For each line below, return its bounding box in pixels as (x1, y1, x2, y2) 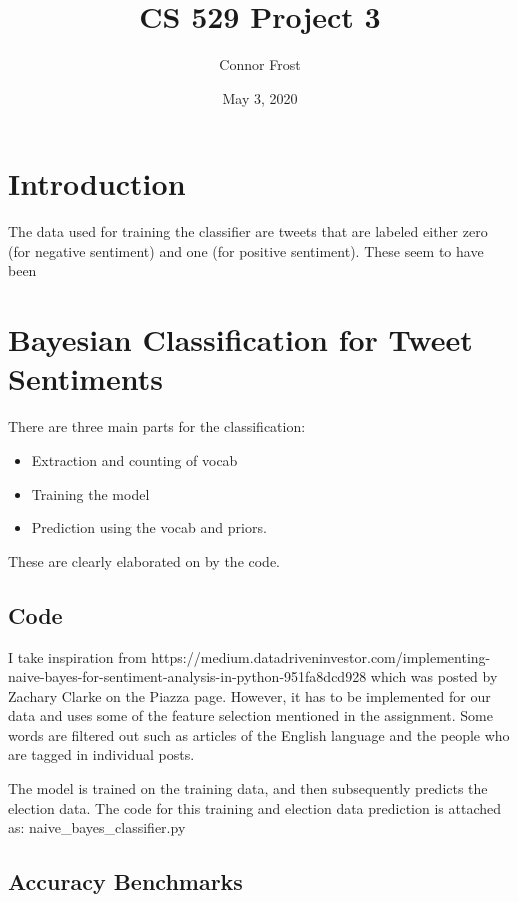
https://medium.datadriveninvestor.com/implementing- (151, 646, 491, 667)
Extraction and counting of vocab (31, 449, 238, 470)
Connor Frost (219, 54, 301, 75)
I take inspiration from (8, 646, 147, 667)
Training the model (31, 483, 150, 504)
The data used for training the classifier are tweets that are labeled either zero (8, 221, 488, 242)
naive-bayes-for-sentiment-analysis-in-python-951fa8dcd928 (8, 666, 367, 687)
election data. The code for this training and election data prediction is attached (8, 797, 502, 818)
